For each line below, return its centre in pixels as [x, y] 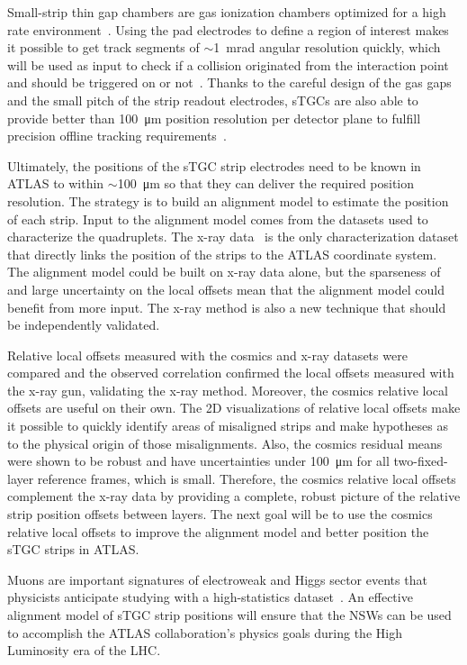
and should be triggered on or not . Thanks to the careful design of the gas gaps [229, 82]
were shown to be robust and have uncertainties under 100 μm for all [198, 461]
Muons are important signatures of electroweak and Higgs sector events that [217, 579]
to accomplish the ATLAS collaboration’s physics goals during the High [205, 632]
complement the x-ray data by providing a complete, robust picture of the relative [234, 496]
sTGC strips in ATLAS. [73, 549]
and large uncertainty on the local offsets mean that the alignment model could [226, 289]
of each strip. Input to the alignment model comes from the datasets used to [218, 219]
